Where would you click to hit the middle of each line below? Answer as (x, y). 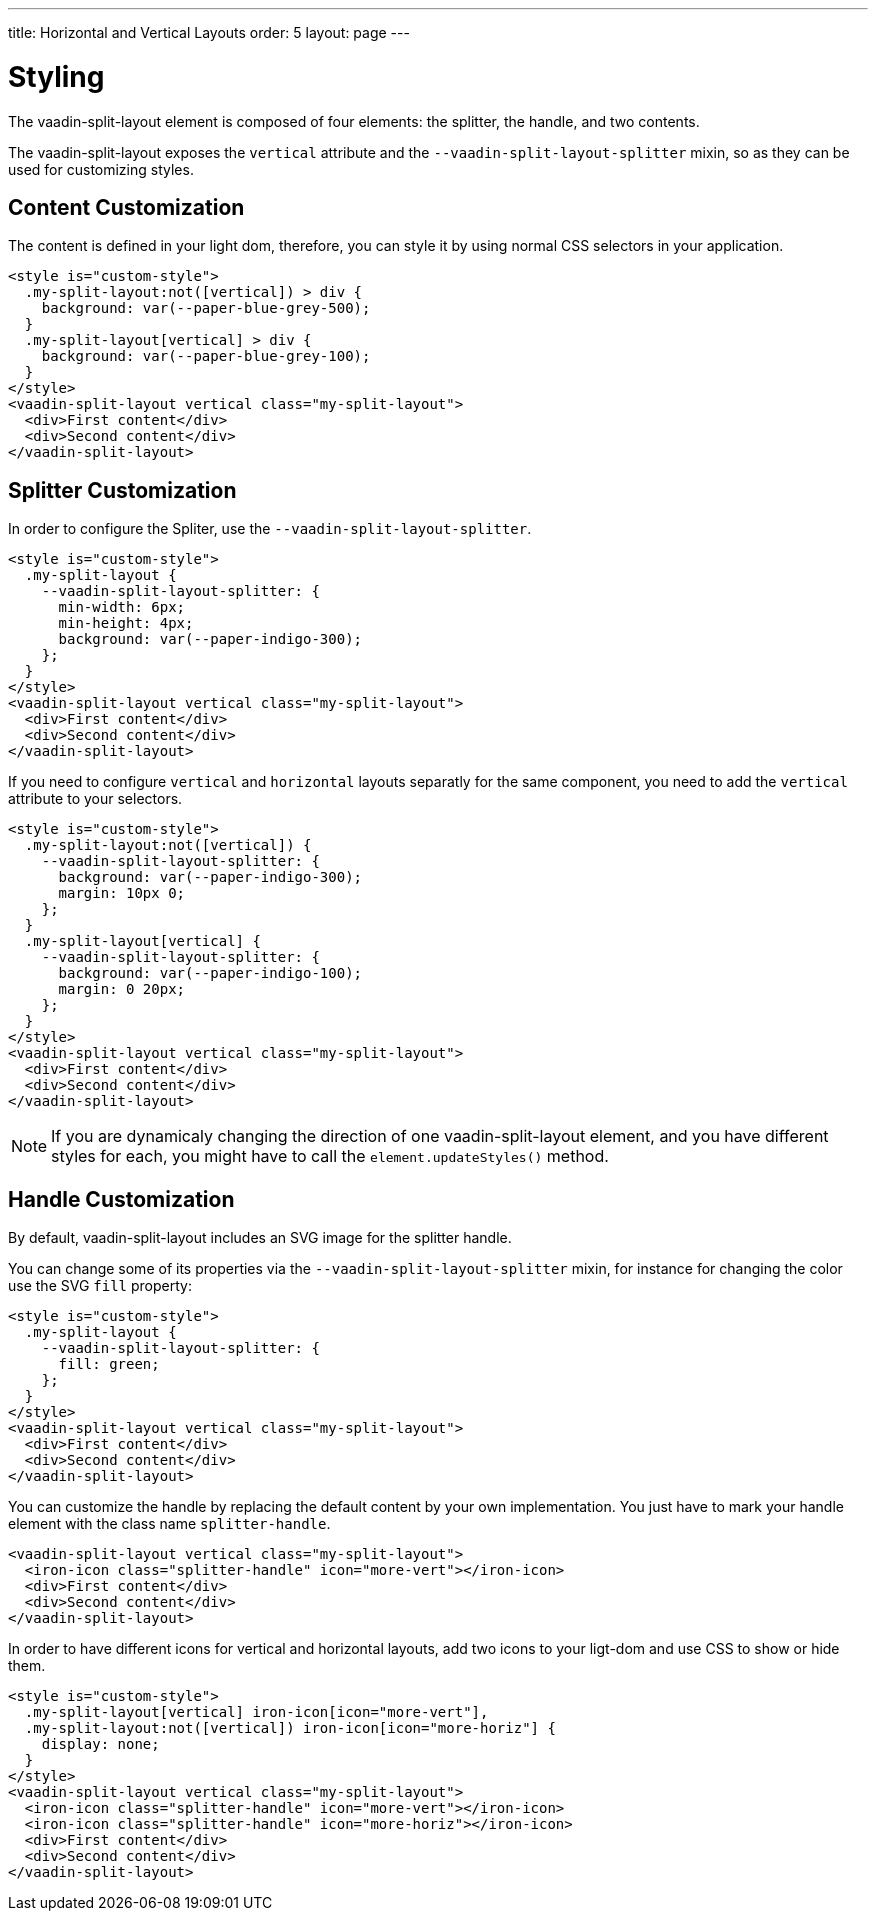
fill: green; (109, 1364)
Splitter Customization (122, 490)
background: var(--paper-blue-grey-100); (206, 356)
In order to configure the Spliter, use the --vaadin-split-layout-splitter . (270, 529)
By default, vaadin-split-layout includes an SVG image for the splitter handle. (260, 1238)
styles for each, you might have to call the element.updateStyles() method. (330, 1156)
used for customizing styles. (101, 169)
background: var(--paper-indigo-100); (210, 973)
